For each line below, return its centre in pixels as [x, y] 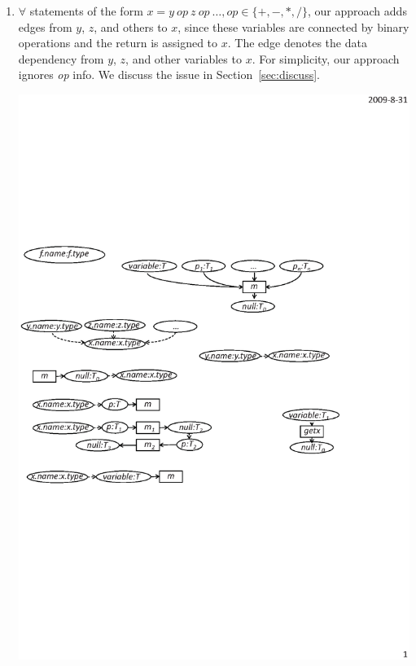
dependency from [61, 58]
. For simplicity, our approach [326, 58]
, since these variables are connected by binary [293, 26]
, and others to [131, 26]
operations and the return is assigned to [118, 43]
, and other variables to [184, 58]
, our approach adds [357, 11]
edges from [45, 26]
